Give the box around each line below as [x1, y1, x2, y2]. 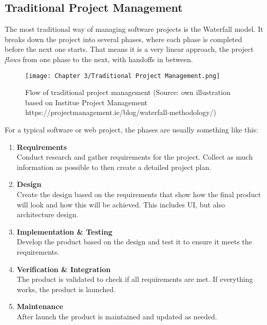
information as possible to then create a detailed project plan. [16, 161, 212, 172]
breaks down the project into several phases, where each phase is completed [5, 33, 242, 44]
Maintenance [16, 301, 63, 312]
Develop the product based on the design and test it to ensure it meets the [16, 236, 252, 247]
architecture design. [16, 209, 79, 220]
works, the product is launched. [16, 283, 116, 294]
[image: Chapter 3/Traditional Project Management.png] [25, 72, 220, 80]
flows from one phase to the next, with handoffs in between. [5, 53, 193, 64]
